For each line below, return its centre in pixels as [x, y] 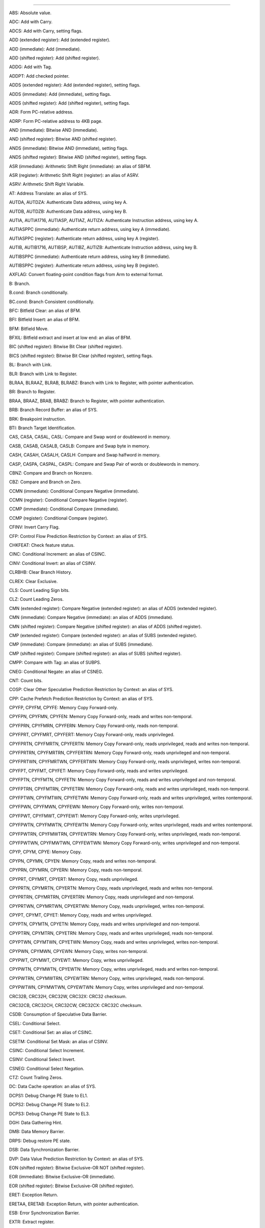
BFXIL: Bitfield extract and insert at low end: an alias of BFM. [70, 338]
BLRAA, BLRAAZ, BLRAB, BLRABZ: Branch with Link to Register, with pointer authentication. [102, 383]
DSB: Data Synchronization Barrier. [44, 1150]
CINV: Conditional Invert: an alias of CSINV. [53, 563]
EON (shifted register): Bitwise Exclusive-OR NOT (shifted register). [77, 1168]
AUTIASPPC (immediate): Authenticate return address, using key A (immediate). [90, 229]
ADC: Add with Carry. [31, 22]
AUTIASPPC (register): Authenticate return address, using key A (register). [84, 238]
